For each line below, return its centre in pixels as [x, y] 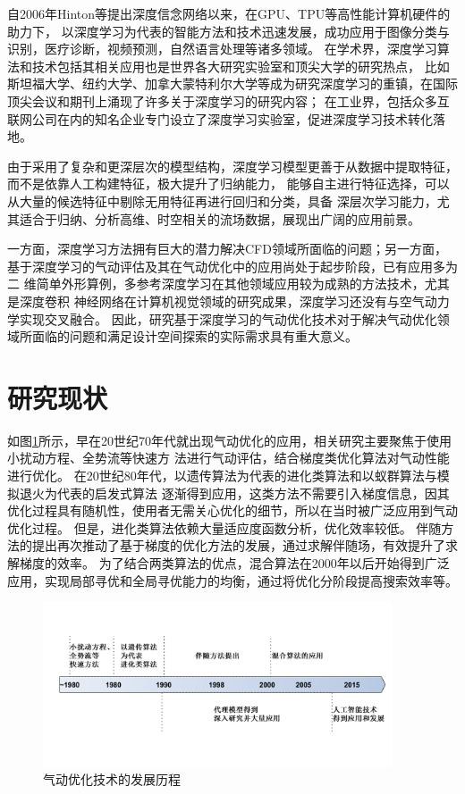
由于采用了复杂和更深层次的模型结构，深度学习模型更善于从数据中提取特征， [232, 166]
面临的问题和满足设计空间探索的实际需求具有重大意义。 [194, 336]
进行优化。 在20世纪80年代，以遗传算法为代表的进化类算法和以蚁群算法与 [222, 475]
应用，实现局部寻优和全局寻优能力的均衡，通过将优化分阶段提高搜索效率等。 [232, 580]
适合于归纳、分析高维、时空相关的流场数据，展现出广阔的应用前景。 [220, 218]
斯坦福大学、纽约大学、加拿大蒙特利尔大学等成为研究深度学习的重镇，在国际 [232, 84]
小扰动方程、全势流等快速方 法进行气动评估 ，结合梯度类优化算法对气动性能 [228, 458]
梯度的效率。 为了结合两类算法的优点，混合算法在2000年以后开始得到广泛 [234, 562]
